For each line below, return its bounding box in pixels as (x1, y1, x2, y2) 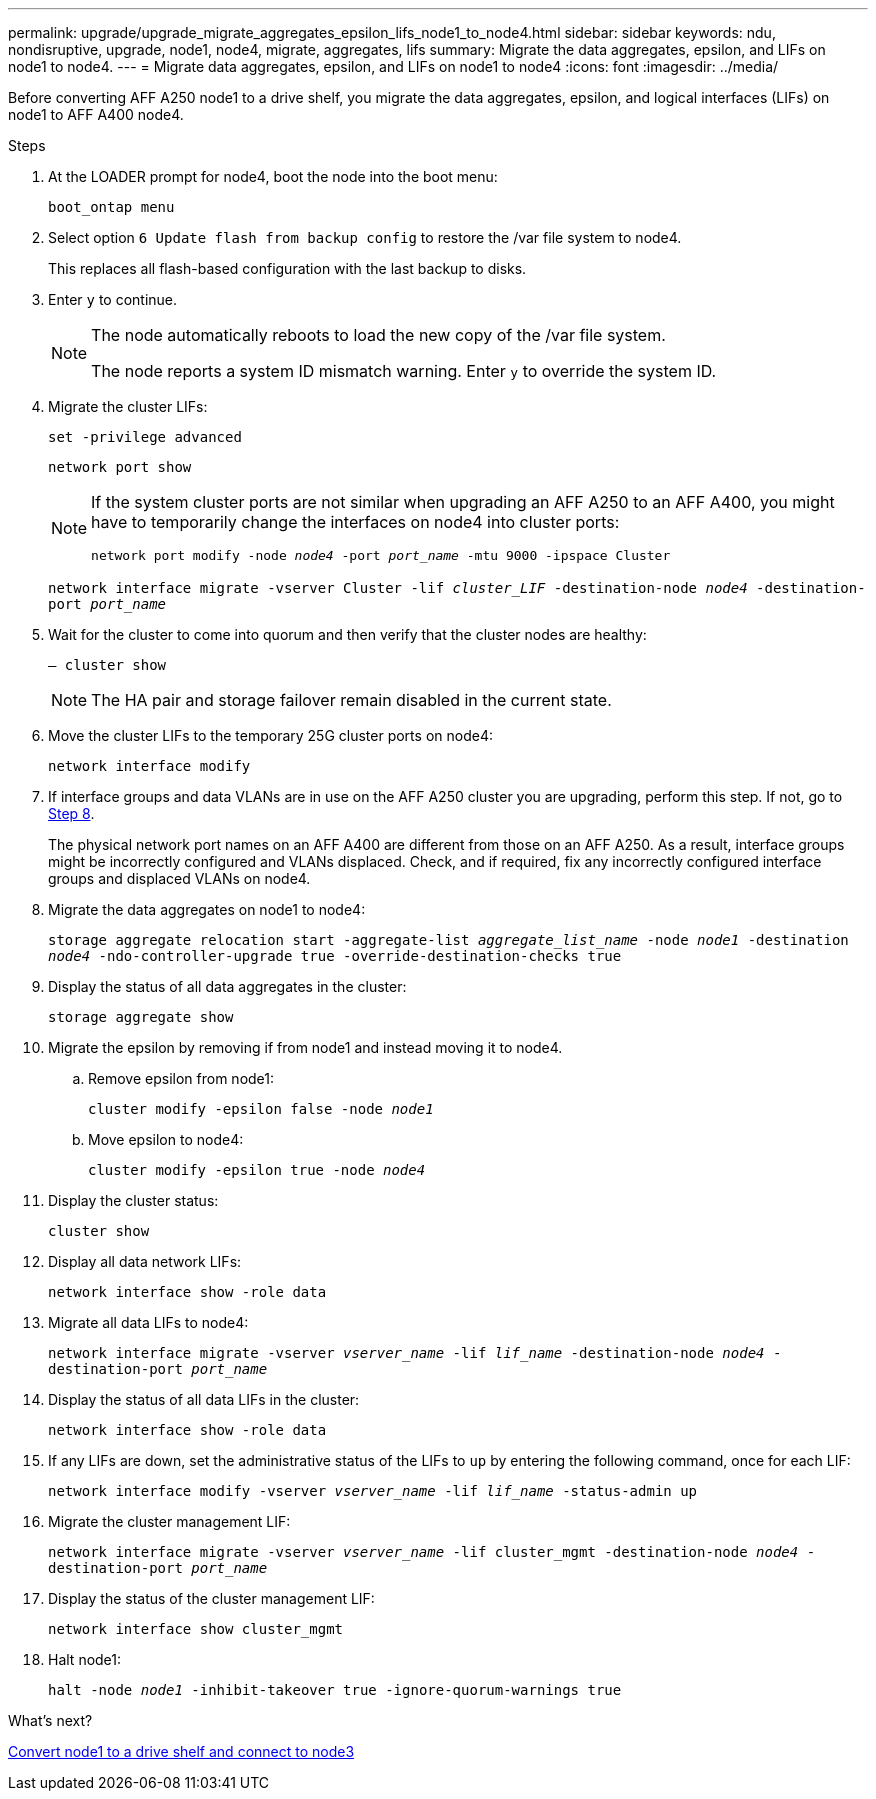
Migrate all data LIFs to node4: (48, 1314, 249, 1331)
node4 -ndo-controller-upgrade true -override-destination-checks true (48, 948, 622, 964)
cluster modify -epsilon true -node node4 (88, 1162, 426, 1178)
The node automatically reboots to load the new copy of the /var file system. (91, 325, 666, 345)
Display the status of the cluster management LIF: (48, 1590, 375, 1607)
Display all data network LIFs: (48, 1253, 242, 1270)
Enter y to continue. (48, 291, 178, 308)
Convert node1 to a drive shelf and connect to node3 (8, 1743, 355, 1760)
